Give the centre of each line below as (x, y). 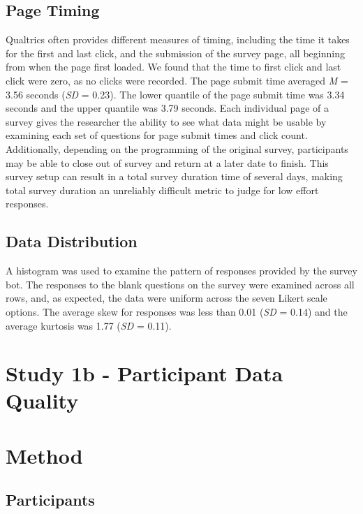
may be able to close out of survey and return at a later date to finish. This (167, 162)
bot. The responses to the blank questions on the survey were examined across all (180, 284)
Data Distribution (72, 241)
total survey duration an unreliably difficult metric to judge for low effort (162, 190)
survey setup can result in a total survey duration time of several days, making (174, 176)
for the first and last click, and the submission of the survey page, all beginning (175, 53)
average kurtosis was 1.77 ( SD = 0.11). (89, 325)
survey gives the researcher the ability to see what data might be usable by (166, 121)
